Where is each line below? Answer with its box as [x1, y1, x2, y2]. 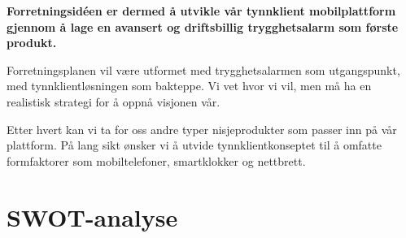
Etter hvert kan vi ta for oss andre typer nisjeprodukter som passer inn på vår [7, 120, 397, 137]
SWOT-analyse [7, 200, 178, 233]
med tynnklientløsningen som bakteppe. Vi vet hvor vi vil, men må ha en [7, 77, 372, 94]
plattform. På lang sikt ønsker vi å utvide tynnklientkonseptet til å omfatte [7, 136, 382, 154]
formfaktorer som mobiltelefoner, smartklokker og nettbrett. [7, 152, 306, 169]
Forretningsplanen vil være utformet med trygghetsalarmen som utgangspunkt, [7, 61, 400, 78]
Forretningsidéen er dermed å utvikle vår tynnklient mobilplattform [7, 2, 396, 19]
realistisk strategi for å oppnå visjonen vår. [7, 93, 220, 110]
